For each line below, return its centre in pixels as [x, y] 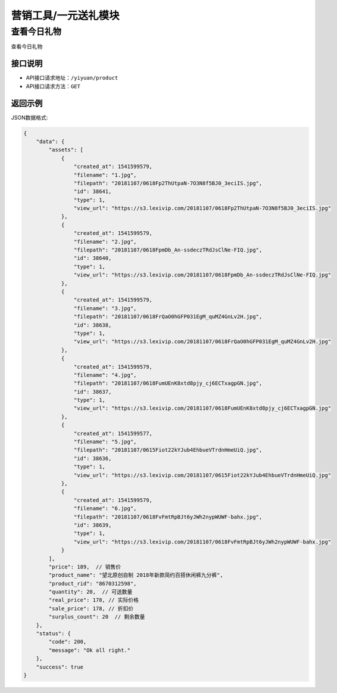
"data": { [50, 141]
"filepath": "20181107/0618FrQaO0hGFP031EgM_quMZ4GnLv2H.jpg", [168, 317]
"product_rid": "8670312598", [93, 583]
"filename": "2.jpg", [105, 242]
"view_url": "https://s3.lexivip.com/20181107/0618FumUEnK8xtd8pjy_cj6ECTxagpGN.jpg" [202, 408]
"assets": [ [66, 150]
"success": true [60, 667]
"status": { [54, 634]
